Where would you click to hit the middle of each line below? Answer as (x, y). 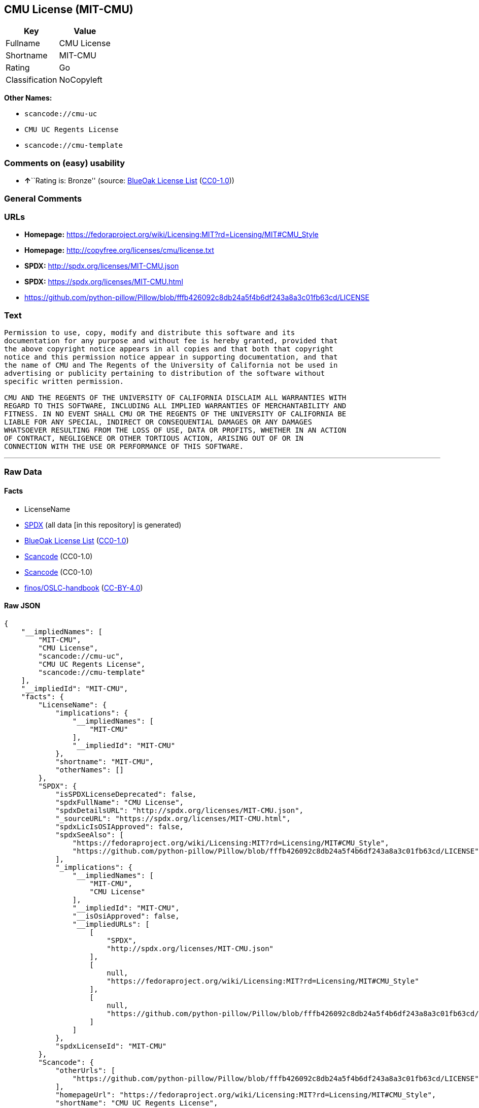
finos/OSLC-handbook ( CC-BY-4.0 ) (84, 588)
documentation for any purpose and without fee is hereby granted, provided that (171, 341)
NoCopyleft (81, 80)
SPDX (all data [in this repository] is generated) (103, 525)
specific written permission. (64, 382)
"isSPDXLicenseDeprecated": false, (126, 794)
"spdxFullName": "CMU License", (120, 802)
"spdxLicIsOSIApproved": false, (120, 826)
